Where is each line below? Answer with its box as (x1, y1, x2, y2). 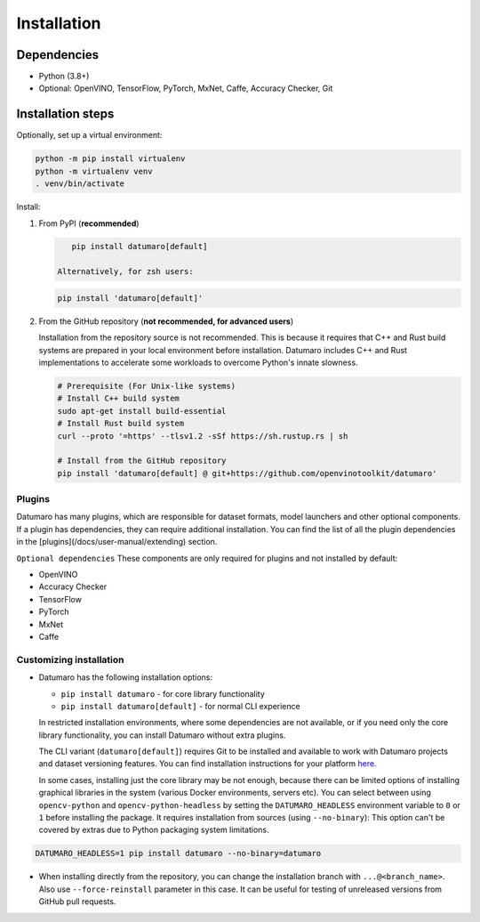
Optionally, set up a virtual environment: (16, 130, 163, 141)
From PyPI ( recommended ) (38, 218, 140, 229)
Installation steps (16, 107, 115, 122)
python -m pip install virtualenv (35, 154, 186, 164)
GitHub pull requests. (38, 896, 116, 907)
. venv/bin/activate (35, 179, 124, 189)
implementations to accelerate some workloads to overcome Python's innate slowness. (38, 357, 359, 368)
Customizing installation (16, 653, 124, 666)
